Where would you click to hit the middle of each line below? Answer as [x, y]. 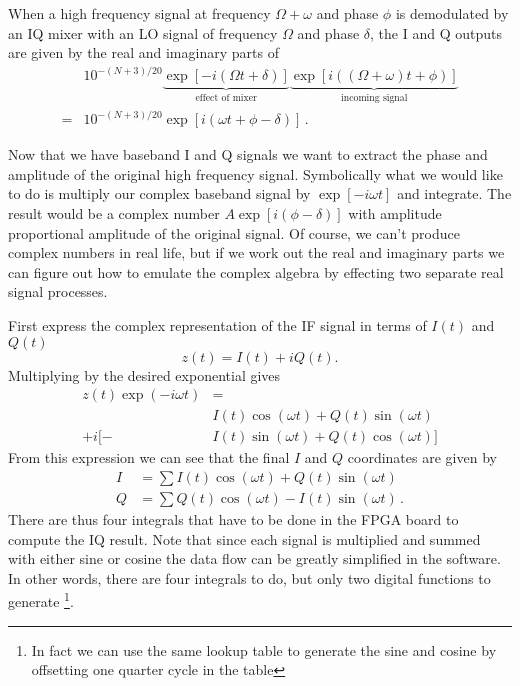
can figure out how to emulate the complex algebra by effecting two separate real [256, 271]
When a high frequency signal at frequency [139, 13]
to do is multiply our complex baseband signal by [159, 193]
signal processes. [58, 291]
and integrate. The [454, 193]
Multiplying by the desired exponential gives [144, 374]
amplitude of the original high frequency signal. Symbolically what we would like [255, 173]
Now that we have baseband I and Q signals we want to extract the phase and [248, 154]
